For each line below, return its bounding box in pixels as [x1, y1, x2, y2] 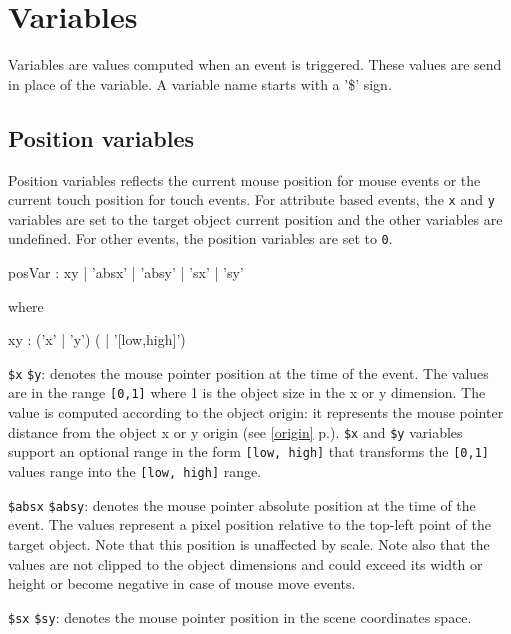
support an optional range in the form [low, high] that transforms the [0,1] [8, 441, 489, 462]
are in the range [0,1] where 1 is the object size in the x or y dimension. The [8, 382, 486, 403]
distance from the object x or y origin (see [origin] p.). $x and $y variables [8, 421, 463, 442]
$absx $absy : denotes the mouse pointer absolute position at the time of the [8, 494, 476, 515]
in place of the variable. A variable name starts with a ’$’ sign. [8, 73, 392, 94]
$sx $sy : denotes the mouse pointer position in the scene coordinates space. [8, 606, 472, 627]
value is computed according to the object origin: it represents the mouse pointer [8, 402, 504, 423]
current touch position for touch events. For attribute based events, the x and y [8, 189, 495, 210]
